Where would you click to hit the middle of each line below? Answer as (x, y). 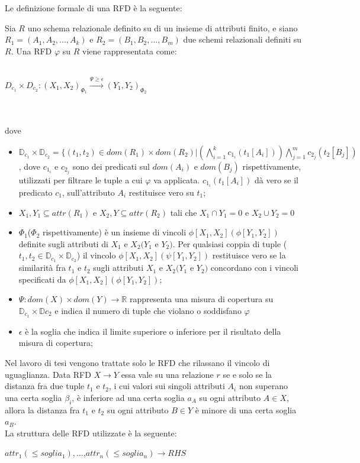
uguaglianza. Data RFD (48, 374)
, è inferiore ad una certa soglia (128, 397)
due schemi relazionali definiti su (242, 39)
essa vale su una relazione (167, 374)
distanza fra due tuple (45, 386)
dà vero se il (277, 179)
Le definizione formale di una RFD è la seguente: (94, 8)
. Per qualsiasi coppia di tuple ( (230, 243)
